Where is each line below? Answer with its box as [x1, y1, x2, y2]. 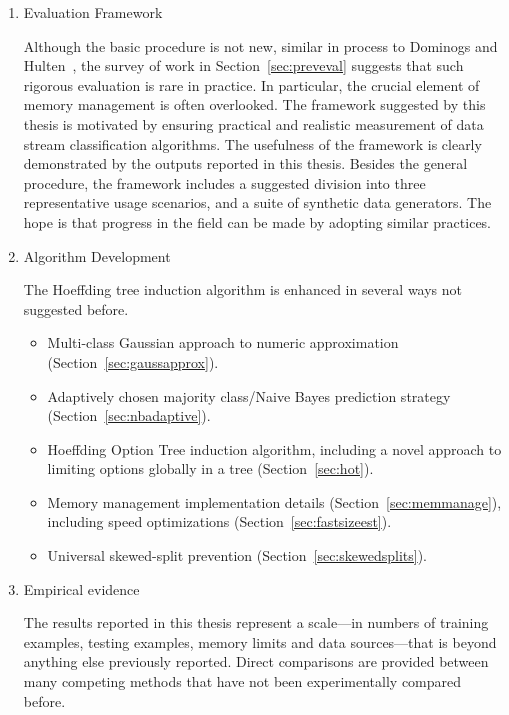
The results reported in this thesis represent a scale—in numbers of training [23, 612, 489, 633]
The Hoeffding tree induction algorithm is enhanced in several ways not [23, 279, 463, 300]
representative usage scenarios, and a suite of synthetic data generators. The [23, 192, 492, 213]
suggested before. [23, 298, 129, 319]
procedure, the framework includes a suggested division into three [23, 172, 426, 193]
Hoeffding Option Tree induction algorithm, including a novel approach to [47, 438, 502, 459]
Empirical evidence [23, 578, 140, 599]
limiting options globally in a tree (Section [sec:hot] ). [47, 458, 374, 479]
